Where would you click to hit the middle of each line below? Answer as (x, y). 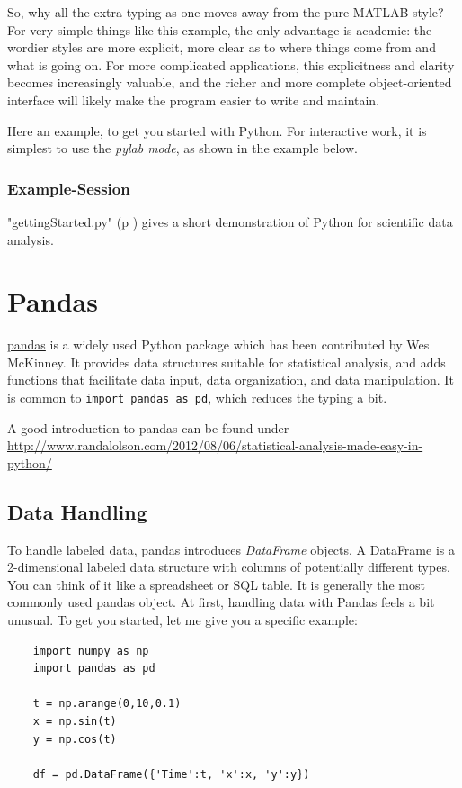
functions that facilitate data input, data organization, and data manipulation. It (231, 380)
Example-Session (69, 188)
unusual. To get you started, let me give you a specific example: (182, 620)
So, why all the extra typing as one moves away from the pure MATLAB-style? (226, 12)
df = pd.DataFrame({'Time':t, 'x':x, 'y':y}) (171, 774)
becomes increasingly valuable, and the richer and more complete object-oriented (230, 82)
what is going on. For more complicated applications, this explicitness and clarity (231, 64)
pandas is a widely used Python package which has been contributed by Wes (218, 344)
